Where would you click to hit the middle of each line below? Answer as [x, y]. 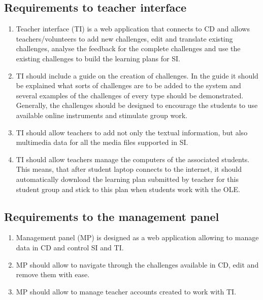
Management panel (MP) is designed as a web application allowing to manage [137, 237]
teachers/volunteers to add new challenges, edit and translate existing [124, 38]
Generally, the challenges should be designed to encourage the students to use [137, 105]
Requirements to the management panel [112, 216]
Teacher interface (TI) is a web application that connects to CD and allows [133, 29]
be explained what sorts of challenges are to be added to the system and [128, 85]
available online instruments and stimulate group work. [102, 115]
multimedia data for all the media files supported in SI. [102, 142]
